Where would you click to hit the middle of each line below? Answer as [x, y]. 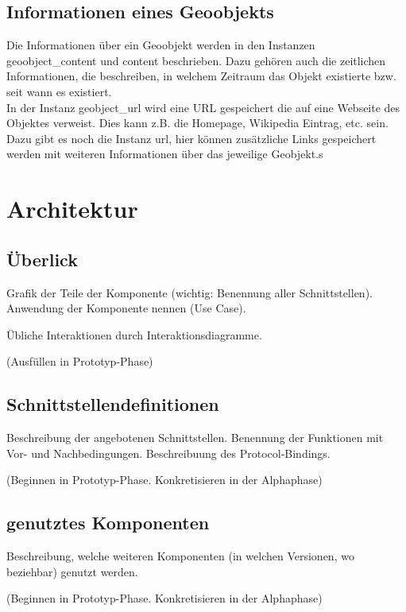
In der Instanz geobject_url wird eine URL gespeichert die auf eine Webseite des [203, 107]
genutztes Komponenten [108, 523]
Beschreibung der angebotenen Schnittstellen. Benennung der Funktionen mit [195, 438]
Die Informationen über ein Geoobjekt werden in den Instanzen [161, 45]
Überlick [42, 259]
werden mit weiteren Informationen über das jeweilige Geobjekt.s [165, 154]
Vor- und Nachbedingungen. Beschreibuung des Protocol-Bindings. [168, 453]
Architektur [72, 209]
